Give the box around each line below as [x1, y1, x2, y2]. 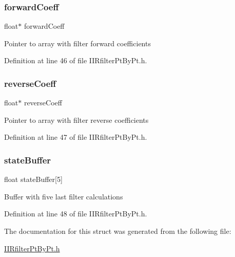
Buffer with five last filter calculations [4, 191, 123, 201]
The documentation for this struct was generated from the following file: [4, 226, 231, 236]
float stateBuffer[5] [4, 174, 63, 185]
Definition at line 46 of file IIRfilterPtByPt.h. [4, 55, 147, 66]
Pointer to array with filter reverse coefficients [4, 114, 149, 125]
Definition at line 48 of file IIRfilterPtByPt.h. [4, 208, 147, 219]
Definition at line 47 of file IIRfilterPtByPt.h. [4, 132, 147, 142]
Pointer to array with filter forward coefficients [4, 38, 151, 48]
